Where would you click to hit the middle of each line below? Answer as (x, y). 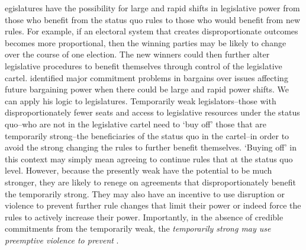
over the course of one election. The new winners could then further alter (137, 54)
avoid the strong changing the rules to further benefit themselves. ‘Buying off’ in (151, 147)
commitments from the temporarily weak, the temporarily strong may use (138, 228)
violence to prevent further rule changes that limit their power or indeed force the (153, 205)
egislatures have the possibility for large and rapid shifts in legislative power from (152, 8)
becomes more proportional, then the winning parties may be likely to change (146, 42)
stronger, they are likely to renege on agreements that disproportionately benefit (151, 182)
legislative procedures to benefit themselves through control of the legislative (144, 65)
